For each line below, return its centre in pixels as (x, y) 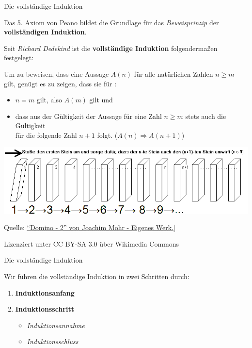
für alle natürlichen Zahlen (173, 74)
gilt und (101, 100)
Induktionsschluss (53, 341)
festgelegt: (19, 58)
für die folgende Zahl (46, 135)
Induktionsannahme (56, 325)
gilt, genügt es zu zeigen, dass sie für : (60, 83)
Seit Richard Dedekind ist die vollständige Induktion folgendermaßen (111, 48)
